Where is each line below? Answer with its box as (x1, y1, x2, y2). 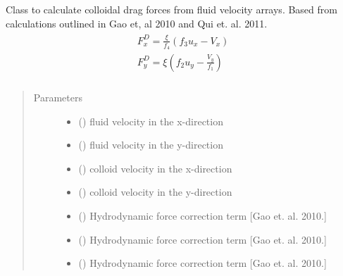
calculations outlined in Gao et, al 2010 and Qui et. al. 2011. (6, 15, 268, 30)
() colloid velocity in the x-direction (78, 161, 232, 175)
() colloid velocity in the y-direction (78, 184, 232, 199)
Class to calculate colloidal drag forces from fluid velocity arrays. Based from (6, 2, 337, 16)
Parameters (33, 90, 82, 105)
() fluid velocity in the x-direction (78, 113, 223, 128)
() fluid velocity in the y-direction (78, 137, 223, 152)
